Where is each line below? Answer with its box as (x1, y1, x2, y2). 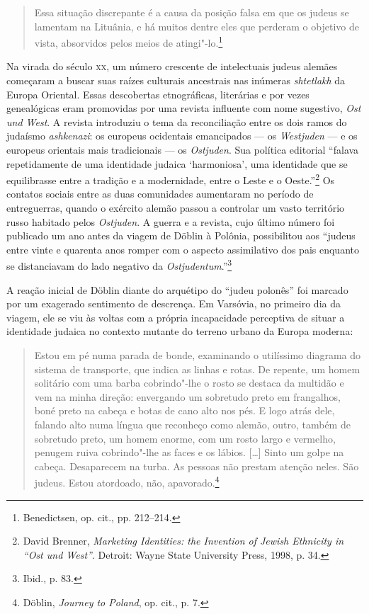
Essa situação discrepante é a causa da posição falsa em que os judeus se (34, 5, 349, 19)
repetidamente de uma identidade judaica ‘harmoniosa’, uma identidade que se (6, 156, 348, 171)
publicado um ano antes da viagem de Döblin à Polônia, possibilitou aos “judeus (6, 228, 356, 243)
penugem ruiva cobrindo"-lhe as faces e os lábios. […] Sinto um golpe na (34, 445, 344, 460)
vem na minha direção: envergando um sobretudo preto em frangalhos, (34, 389, 341, 404)
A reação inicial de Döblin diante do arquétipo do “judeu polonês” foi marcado (6, 282, 348, 297)
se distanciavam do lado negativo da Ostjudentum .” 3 (6, 256, 232, 273)
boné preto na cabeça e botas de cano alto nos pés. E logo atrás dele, (34, 403, 335, 418)
